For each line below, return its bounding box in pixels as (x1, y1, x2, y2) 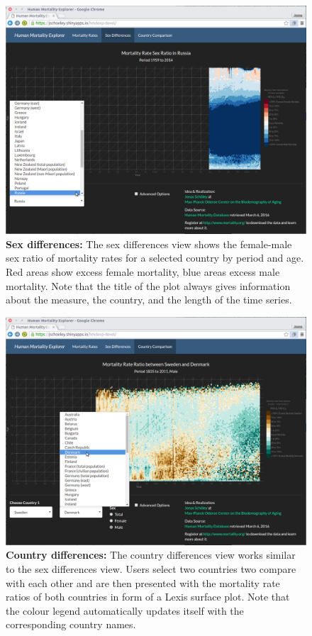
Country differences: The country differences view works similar (6, 547, 296, 562)
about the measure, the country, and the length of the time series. (6, 292, 292, 307)
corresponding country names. (6, 617, 136, 632)
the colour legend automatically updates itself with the (6, 603, 244, 618)
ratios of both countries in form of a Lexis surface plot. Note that (6, 589, 290, 604)
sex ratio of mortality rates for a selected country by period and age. (6, 250, 304, 265)
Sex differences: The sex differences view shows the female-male (6, 236, 292, 251)
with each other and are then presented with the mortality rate (6, 575, 280, 590)
